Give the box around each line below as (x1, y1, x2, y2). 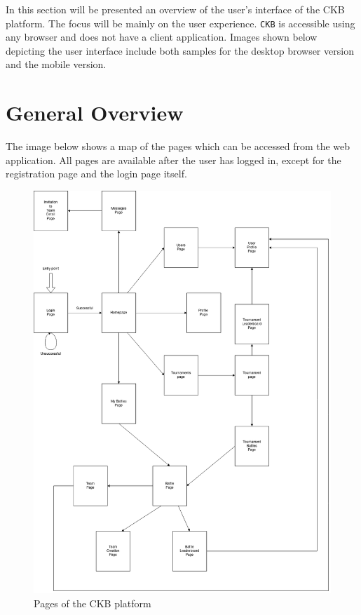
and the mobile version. (6, 57, 107, 72)
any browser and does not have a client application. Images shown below (6, 29, 318, 44)
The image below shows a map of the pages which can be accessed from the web (6, 139, 350, 154)
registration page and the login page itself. (6, 166, 187, 181)
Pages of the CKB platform (34, 595, 151, 610)
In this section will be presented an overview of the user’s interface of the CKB (6, 2, 345, 16)
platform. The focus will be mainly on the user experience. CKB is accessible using (6, 15, 355, 30)
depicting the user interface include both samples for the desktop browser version (6, 43, 354, 58)
